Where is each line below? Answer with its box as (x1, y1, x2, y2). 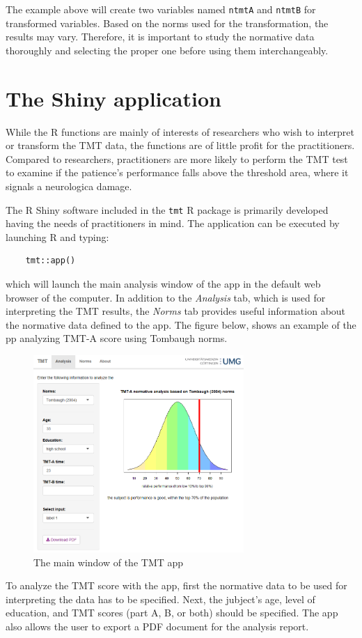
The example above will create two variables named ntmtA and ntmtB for (6, 2, 316, 16)
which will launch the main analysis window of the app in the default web (6, 276, 321, 290)
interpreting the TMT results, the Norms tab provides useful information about (6, 304, 346, 318)
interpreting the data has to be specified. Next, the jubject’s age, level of (6, 591, 315, 606)
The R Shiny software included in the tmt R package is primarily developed (6, 202, 329, 217)
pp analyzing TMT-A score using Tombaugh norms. (6, 331, 228, 345)
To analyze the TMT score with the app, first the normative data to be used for (6, 578, 347, 593)
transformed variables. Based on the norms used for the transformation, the (6, 15, 329, 30)
